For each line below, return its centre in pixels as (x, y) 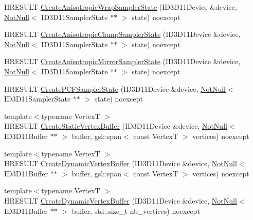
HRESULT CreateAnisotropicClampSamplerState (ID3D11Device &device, (122, 34)
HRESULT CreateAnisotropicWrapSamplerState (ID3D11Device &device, (121, 7)
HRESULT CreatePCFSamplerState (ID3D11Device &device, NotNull (115, 88)
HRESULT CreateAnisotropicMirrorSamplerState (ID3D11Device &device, (122, 61)
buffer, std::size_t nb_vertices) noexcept (136, 211)
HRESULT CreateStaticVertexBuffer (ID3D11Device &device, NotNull (116, 126)
